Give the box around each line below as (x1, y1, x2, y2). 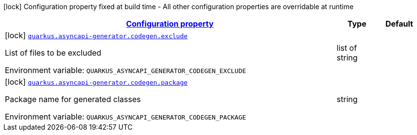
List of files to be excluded (5, 48, 101, 58)
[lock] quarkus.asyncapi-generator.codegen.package (5, 77, 188, 87)
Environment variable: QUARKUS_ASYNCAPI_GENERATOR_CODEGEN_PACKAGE (5, 112, 246, 121)
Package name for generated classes (5, 94, 141, 104)
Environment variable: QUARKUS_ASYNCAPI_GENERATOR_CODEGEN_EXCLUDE (5, 65, 246, 75)
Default (385, 19, 413, 29)
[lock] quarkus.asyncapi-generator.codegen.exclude (5, 30, 188, 40)
